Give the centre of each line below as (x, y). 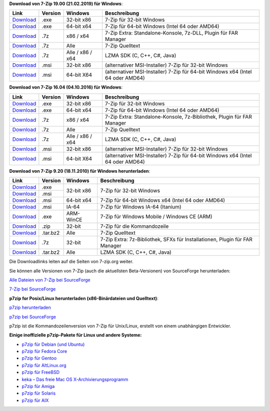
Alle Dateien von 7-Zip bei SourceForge (50, 280)
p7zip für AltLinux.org (44, 365)
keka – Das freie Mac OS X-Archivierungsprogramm (75, 379)
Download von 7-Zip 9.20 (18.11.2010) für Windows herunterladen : (80, 171)
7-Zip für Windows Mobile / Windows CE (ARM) (156, 217)
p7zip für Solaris (39, 393)
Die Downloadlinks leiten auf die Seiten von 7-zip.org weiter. (71, 262)
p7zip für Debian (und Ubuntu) (53, 344)
